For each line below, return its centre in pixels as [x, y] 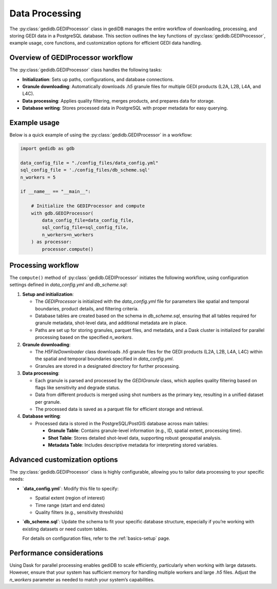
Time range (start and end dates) [70, 505]
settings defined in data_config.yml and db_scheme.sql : [68, 285]
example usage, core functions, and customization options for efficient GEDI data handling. [106, 43]
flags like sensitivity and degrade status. [78, 387]
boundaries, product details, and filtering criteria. [87, 308]
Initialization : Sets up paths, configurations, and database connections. [98, 79]
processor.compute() [68, 249]
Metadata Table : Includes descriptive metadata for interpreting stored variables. [133, 445]
